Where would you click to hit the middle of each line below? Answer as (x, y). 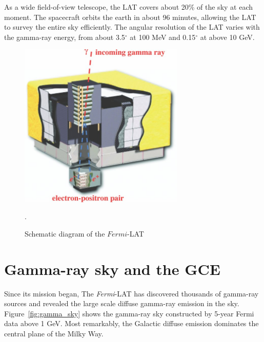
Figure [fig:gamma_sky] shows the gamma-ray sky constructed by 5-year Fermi (129, 313)
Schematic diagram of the (65, 233)
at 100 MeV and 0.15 (163, 37)
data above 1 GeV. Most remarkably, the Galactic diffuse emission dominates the (131, 323)
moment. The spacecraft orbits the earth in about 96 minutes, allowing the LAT (130, 17)
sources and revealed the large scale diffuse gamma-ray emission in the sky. (122, 303)
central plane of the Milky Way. (54, 333)
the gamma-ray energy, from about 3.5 (65, 37)
